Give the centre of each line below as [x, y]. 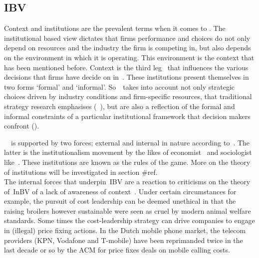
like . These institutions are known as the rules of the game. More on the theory [127, 162]
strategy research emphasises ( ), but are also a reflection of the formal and [120, 106]
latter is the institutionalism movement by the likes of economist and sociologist [128, 152]
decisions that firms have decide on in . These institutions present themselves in [127, 77]
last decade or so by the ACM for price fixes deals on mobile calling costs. [117, 250]
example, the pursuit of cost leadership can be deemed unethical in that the [120, 201]
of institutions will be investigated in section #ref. [81, 172]
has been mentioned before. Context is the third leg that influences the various [126, 67]
